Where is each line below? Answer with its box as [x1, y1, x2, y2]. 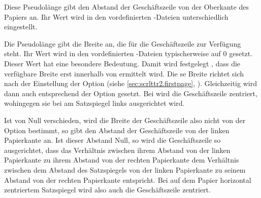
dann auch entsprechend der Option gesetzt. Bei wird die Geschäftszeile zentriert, [4, 88, 257, 98]
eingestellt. [4, 21, 38, 32]
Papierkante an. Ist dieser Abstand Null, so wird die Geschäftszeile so [4, 135, 221, 145]
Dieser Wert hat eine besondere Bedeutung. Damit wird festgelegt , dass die [4, 58, 241, 68]
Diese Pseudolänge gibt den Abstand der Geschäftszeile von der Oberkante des [4, 2, 249, 12]
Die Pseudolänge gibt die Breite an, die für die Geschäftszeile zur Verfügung [4, 38, 241, 49]
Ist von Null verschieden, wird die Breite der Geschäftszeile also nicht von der [4, 114, 246, 125]
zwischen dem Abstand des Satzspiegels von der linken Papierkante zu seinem [4, 164, 246, 175]
